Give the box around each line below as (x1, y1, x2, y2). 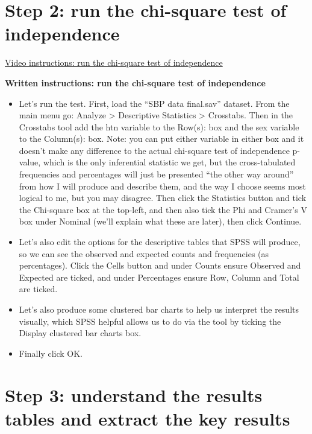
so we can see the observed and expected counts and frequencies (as (19, 247, 269, 260)
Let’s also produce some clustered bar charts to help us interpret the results (19, 303, 299, 315)
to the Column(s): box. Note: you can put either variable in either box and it (19, 132, 304, 145)
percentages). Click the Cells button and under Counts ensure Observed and (19, 259, 301, 272)
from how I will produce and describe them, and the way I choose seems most (19, 179, 306, 192)
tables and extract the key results (5, 406, 290, 430)
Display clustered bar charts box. (19, 327, 142, 339)
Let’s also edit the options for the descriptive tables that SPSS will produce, (19, 235, 301, 248)
